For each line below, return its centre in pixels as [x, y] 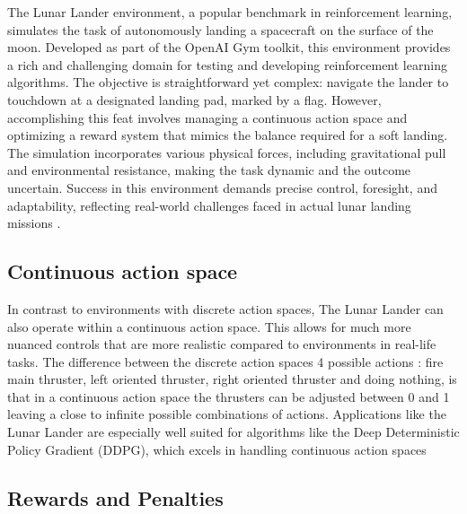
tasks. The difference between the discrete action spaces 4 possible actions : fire [225, 361]
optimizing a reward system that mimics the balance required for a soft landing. [228, 135]
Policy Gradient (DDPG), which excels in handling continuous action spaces [217, 449]
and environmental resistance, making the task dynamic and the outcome [209, 170]
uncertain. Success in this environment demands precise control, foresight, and [222, 187]
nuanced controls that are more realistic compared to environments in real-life [222, 344]
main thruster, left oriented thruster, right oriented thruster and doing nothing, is [232, 379]
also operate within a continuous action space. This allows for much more [209, 326]
